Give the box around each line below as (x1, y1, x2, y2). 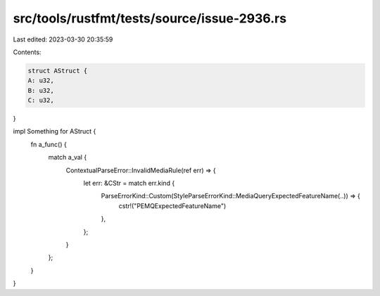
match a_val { (48, 153, 87, 162)
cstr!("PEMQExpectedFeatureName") (118, 201, 227, 210)
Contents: (13, 48, 42, 56)
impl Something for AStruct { (13, 127, 96, 136)
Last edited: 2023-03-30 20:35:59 (13, 35, 113, 44)
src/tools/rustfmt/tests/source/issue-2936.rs (13, 11, 287, 26)
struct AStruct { (27, 67, 88, 75)
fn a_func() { (30, 140, 67, 148)
